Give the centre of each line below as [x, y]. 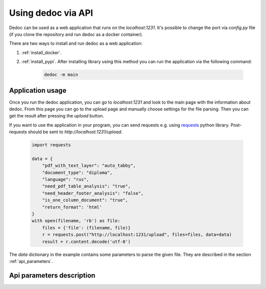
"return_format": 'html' [72, 207]
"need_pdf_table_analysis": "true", [86, 186]
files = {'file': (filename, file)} [86, 228]
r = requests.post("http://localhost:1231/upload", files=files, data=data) [137, 235]
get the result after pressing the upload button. [57, 116]
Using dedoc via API [51, 13]
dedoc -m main [61, 75]
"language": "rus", [66, 180]
